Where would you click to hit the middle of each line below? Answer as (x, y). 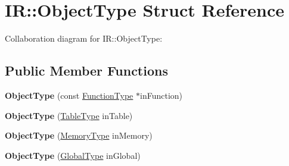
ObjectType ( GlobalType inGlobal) (73, 155)
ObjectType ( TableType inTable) (69, 115)
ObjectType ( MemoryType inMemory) (79, 135)
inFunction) (161, 95)
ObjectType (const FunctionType (69, 95)
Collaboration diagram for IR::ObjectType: (84, 38)
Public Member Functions (86, 71)
